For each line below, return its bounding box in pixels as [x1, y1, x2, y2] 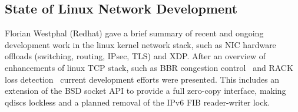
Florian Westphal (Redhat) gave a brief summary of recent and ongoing [5, 27, 264, 39]
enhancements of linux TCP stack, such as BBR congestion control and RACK [5, 61, 293, 73]
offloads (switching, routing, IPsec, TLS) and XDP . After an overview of [5, 50, 266, 62]
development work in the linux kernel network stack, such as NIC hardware [5, 38, 276, 50]
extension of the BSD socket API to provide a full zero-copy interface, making [5, 84, 286, 97]
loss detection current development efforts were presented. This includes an [5, 73, 280, 85]
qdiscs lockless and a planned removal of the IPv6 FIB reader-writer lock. [5, 96, 270, 108]
